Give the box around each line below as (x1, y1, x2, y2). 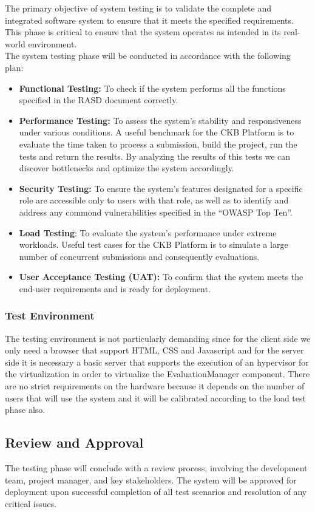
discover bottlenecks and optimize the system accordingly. (19, 162, 234, 174)
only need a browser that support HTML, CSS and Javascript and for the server (5, 344, 304, 357)
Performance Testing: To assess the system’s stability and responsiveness (19, 114, 302, 126)
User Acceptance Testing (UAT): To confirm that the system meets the (19, 270, 303, 283)
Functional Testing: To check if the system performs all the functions (19, 81, 286, 94)
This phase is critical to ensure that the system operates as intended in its (5, 26, 281, 38)
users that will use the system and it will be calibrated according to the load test (5, 391, 306, 404)
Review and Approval (5, 433, 144, 452)
